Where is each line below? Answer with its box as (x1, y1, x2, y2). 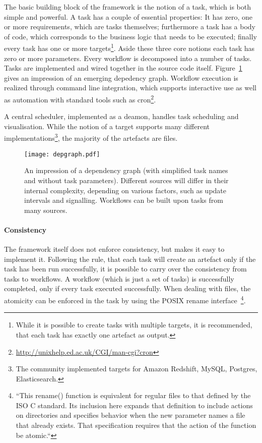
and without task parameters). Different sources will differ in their (24, 175, 229, 185)
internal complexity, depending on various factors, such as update (24, 185, 227, 195)
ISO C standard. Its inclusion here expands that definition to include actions (16, 400, 253, 410)
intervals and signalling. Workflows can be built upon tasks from (24, 195, 223, 205)
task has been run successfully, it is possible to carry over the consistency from (4, 263, 247, 274)
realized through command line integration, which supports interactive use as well (4, 82, 257, 93)
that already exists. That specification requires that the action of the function (16, 420, 256, 430)
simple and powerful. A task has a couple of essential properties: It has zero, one (4, 11, 252, 22)
